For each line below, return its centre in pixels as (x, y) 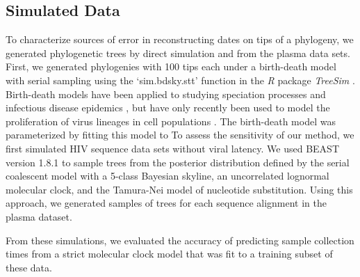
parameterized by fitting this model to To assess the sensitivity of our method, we (180, 135)
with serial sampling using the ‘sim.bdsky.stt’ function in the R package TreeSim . (180, 80)
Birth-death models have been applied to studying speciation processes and (166, 94)
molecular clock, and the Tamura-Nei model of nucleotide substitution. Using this (179, 189)
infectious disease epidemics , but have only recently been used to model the (168, 108)
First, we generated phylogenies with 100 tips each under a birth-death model (171, 66)
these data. (29, 267)
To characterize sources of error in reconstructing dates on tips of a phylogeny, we (180, 39)
